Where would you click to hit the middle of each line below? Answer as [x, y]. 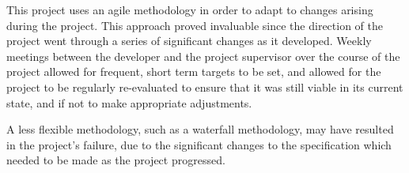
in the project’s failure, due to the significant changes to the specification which [199, 144]
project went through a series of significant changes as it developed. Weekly [189, 41]
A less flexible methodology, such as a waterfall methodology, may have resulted [200, 129]
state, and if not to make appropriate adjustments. [129, 102]
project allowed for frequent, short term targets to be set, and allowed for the [194, 71]
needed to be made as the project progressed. [116, 160]
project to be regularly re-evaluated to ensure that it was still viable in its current [205, 86]
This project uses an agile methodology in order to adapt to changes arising [190, 9]
